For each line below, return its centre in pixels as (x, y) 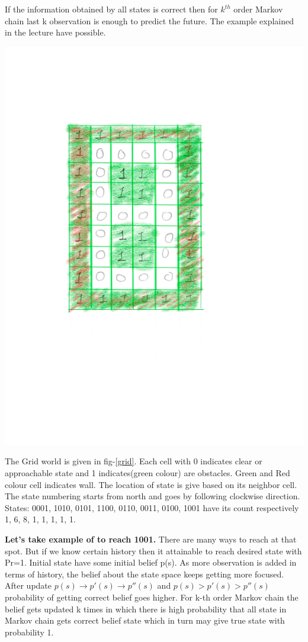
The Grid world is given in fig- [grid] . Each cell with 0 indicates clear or (134, 461)
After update (28, 585)
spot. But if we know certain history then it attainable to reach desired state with (153, 550)
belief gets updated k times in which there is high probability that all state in (146, 609)
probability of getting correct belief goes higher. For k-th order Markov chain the (152, 597)
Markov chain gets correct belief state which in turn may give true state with (145, 620)
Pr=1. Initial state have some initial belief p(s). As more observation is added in (151, 562)
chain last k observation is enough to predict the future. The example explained (150, 20)
